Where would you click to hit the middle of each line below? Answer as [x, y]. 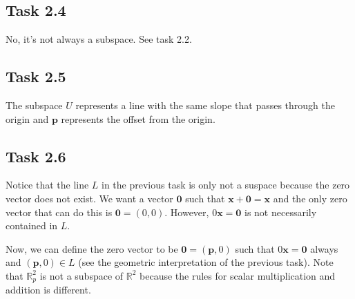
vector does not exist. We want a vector [89, 198]
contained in [32, 225]
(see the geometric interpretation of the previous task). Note [206, 262]
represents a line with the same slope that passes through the [205, 105]
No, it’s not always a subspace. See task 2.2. [99, 39]
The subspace [34, 105]
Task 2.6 [36, 156]
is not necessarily [281, 212]
